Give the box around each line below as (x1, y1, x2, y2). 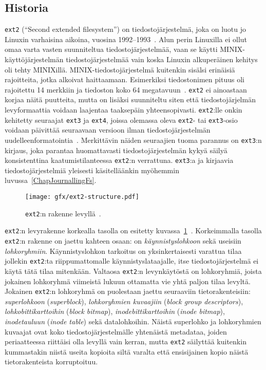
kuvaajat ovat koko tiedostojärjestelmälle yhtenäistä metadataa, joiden (5, 326, 227, 337)
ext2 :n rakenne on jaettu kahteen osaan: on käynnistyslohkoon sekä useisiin (5, 235, 241, 246)
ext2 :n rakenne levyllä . (25, 208, 101, 218)
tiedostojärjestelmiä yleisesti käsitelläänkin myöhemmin (5, 164, 179, 175)
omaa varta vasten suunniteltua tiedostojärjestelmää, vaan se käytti (5, 44, 218, 54)
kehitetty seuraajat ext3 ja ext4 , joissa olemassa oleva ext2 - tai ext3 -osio (5, 114, 238, 125)
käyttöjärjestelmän (5, 54, 64, 65)
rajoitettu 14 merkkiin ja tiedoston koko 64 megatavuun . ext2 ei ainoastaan (5, 84, 247, 95)
